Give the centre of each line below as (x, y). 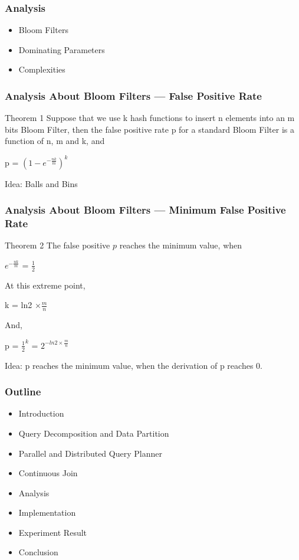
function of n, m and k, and (55, 141)
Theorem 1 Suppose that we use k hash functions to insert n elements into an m (150, 118)
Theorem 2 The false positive (57, 245)
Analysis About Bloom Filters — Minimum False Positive (145, 210)
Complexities (42, 69)
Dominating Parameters (62, 49)
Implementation (47, 512)
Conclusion (38, 552)
